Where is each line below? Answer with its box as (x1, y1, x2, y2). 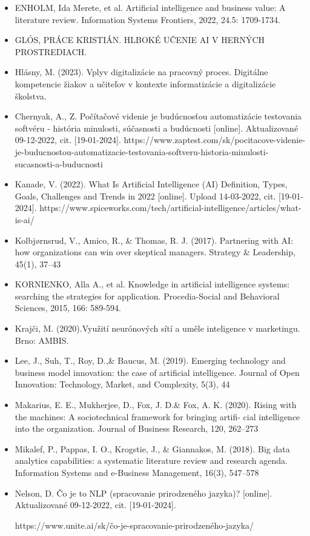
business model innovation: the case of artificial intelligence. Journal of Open (15, 366, 300, 378)
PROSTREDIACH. (15, 45, 87, 58)
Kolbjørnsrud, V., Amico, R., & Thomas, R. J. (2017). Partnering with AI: (15, 233, 294, 246)
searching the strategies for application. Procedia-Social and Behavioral (15, 289, 280, 302)
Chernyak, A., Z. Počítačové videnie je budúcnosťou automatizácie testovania (15, 110, 302, 122)
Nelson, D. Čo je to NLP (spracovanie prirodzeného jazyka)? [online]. (15, 486, 272, 499)
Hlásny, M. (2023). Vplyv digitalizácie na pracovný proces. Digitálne (15, 65, 268, 78)
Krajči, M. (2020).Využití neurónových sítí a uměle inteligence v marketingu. (15, 322, 300, 335)
